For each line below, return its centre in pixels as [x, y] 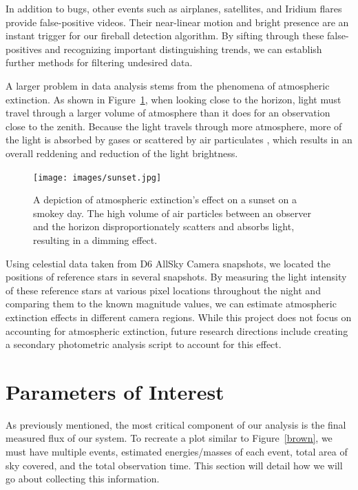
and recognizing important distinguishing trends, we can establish [183, 49]
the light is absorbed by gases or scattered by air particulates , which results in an [179, 140]
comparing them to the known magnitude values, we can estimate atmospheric [171, 304]
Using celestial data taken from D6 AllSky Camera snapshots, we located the [168, 263]
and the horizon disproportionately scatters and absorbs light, [164, 226]
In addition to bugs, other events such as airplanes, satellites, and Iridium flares [174, 8]
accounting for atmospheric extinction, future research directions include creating [177, 330]
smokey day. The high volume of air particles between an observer [172, 213]
